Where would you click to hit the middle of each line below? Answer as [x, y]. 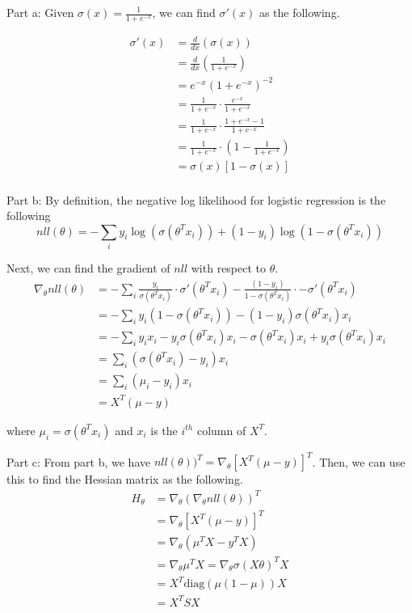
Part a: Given [40, 12]
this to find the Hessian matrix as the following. [125, 479]
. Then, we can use [359, 461]
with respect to [229, 268]
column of [221, 430]
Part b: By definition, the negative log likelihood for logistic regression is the [196, 199]
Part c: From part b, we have [79, 461]
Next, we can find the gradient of [88, 268]
